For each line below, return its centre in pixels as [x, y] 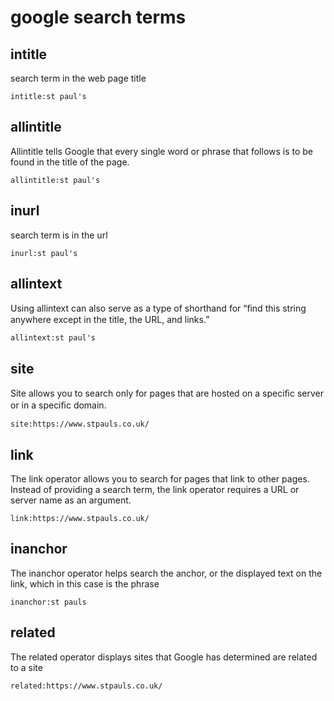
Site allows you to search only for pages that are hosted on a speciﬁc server [167, 393]
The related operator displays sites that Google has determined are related [164, 657]
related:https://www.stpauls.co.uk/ [86, 686]
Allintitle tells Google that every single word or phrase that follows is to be [162, 151]
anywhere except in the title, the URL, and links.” [110, 320]
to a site [26, 667]
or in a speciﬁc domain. [58, 405]
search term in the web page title [78, 78]
